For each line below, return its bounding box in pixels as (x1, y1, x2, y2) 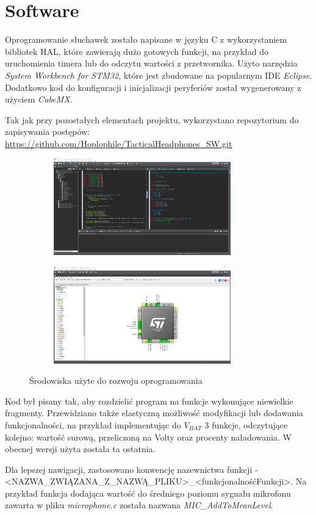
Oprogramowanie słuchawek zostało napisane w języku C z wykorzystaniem (5, 33, 287, 46)
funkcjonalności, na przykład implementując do (5, 418, 181, 431)
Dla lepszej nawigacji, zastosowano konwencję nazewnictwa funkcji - (5, 463, 258, 475)
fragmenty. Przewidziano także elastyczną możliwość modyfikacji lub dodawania (5, 406, 303, 419)
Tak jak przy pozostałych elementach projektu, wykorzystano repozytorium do (5, 113, 299, 126)
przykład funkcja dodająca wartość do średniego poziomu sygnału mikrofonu (5, 486, 291, 499)
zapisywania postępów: (5, 125, 90, 138)
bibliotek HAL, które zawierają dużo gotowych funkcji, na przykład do (5, 45, 269, 57)
